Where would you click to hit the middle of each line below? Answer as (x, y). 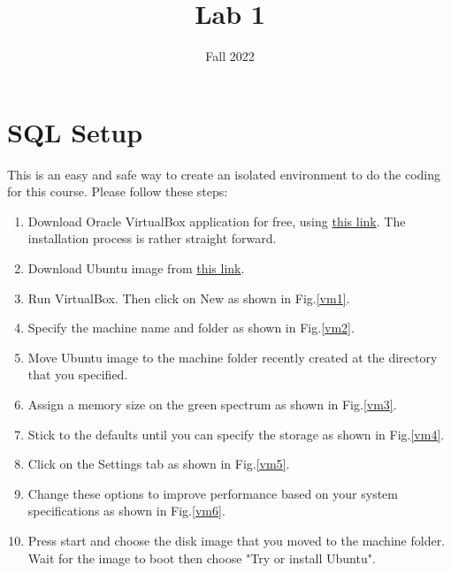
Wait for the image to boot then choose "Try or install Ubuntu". (202, 558)
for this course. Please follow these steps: (118, 191)
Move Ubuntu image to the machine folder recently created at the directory (233, 357)
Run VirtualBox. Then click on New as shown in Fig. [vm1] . (189, 298)
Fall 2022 (230, 56)
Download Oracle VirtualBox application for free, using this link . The (217, 221)
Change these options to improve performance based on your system (213, 493)
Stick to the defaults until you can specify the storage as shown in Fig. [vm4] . (236, 434)
